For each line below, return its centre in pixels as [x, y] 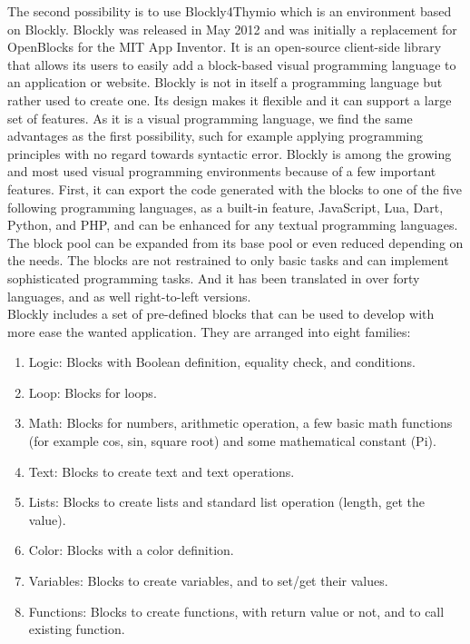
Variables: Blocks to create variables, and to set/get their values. [208, 581]
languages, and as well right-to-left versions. [129, 296]
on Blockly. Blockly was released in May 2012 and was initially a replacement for [232, 29]
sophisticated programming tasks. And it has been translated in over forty [214, 277]
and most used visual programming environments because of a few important [222, 171]
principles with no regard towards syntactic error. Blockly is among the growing [230, 153]
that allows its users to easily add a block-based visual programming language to [232, 64]
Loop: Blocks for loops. [93, 392]
